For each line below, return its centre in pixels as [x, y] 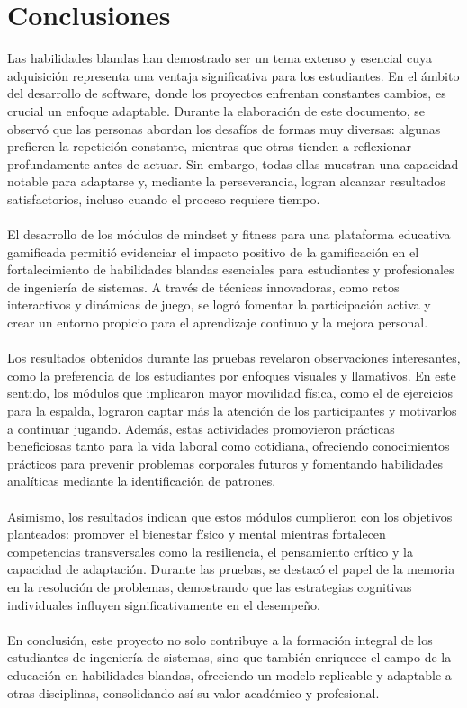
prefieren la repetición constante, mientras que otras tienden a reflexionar [209, 146]
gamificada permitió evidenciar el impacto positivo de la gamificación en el [213, 251]
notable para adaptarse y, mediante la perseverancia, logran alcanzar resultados [226, 181]
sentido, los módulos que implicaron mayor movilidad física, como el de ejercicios [230, 393]
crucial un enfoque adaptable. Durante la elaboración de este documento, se [216, 110]
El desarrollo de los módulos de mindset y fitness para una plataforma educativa [229, 234]
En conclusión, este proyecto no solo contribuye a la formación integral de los [220, 639]
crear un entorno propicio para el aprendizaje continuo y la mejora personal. [218, 323]
